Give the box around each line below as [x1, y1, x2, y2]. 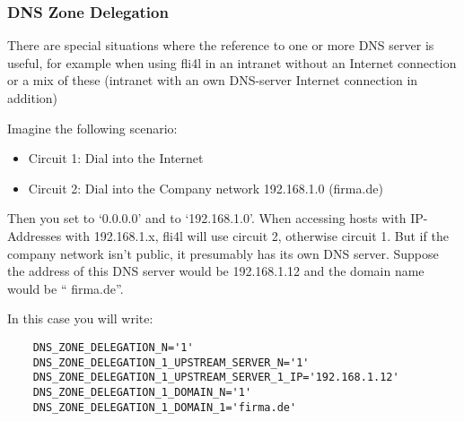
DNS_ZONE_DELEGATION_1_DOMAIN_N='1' [32, 385, 252, 399]
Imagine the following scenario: [7, 118, 178, 137]
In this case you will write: [7, 309, 153, 328]
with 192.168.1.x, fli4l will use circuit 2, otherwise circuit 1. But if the [65, 226, 449, 245]
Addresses [7, 226, 62, 245]
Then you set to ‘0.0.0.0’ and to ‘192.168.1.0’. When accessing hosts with [7, 209, 407, 228]
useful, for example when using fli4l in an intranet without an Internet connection [7, 53, 457, 72]
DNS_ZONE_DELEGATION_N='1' [32, 340, 194, 354]
